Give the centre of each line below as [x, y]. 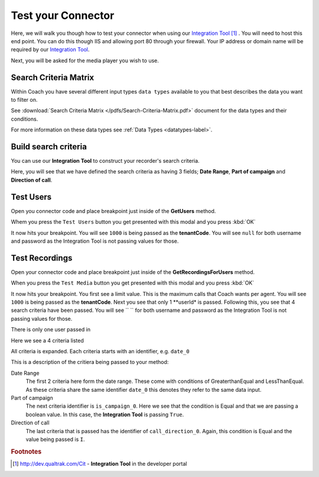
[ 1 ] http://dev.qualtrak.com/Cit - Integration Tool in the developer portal [100, 463]
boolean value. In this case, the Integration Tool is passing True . [105, 414]
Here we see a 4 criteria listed [47, 340]
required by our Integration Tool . [50, 50]
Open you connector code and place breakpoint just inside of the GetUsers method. [113, 211]
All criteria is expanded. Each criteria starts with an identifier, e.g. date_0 [100, 351]
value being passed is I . [55, 439]
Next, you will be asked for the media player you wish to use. [85, 60]
